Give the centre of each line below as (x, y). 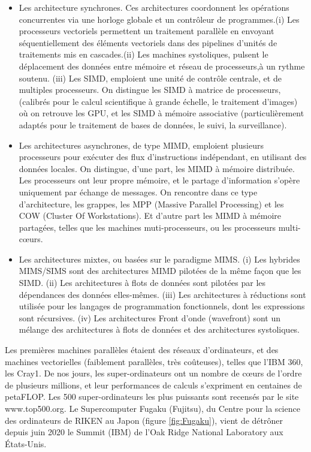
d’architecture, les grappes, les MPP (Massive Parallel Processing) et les (151, 204)
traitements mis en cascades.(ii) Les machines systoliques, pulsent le (144, 54)
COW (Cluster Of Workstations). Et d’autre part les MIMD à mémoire (150, 216)
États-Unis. (26, 443)
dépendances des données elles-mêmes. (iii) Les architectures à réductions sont (162, 294)
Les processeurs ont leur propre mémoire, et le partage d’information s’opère (159, 180)
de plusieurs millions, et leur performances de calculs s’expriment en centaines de (153, 385)
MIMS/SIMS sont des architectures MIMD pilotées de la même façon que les (160, 271)
